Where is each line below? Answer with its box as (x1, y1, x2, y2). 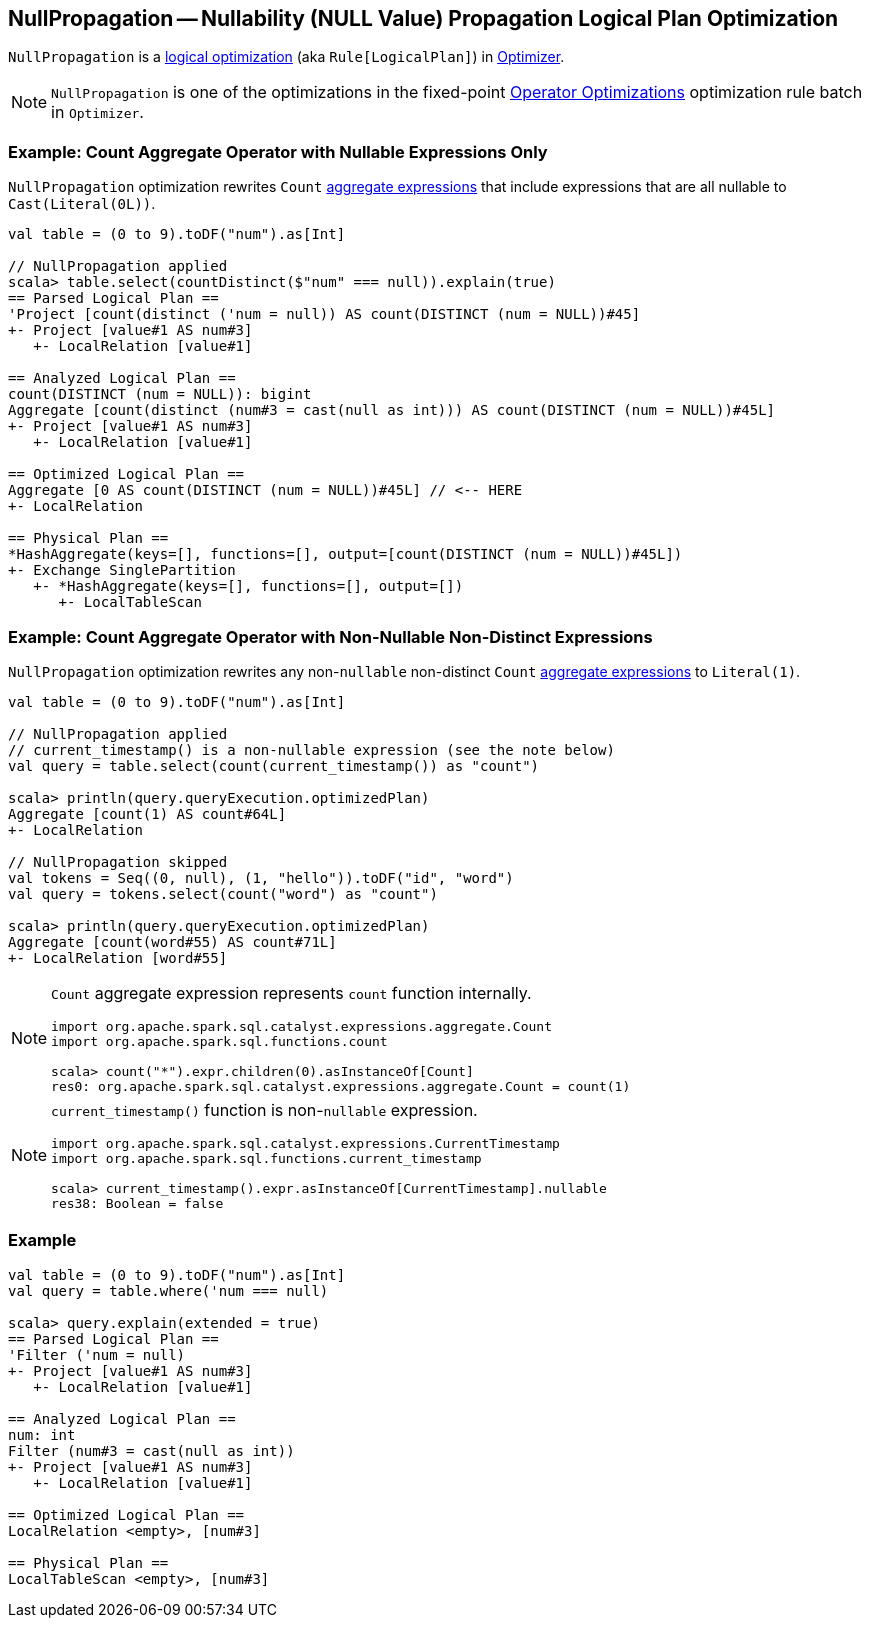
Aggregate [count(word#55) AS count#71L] (8, 933, 337, 950)
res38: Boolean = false (51, 1195, 224, 1211)
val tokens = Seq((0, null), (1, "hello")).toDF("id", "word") (8, 869, 514, 886)
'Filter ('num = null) (8, 1346, 186, 1363)
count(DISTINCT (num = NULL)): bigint (8, 386, 312, 403)
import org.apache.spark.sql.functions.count (51, 1033, 388, 1049)
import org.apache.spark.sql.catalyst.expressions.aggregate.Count (51, 1018, 552, 1034)
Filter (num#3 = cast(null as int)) (8, 1442, 295, 1459)
